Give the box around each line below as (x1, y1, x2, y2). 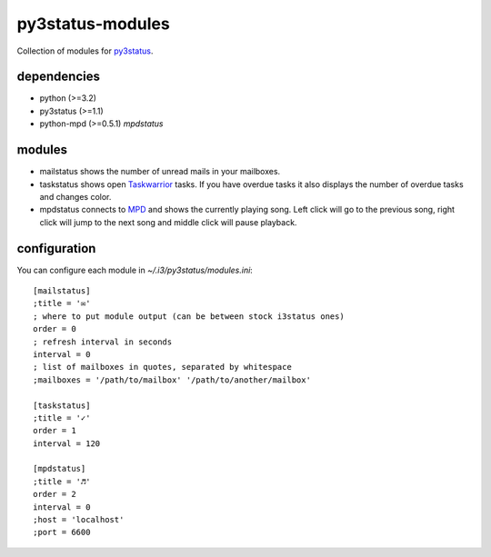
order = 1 (33, 425, 76, 436)
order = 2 (33, 489, 76, 500)
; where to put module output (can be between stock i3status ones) (33, 311, 345, 322)
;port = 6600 (33, 527, 91, 538)
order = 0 (33, 323, 76, 334)
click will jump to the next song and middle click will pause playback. (39, 216, 297, 227)
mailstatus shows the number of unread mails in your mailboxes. (39, 166, 281, 177)
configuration (16, 241, 96, 256)
